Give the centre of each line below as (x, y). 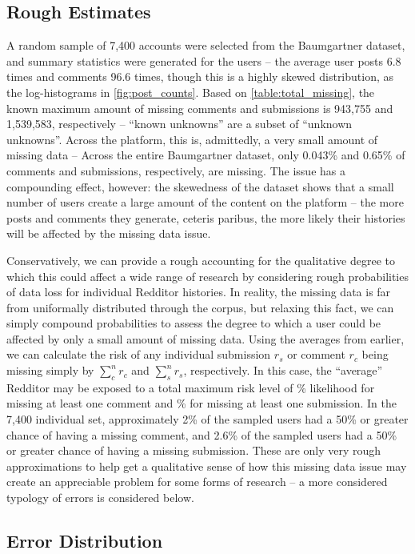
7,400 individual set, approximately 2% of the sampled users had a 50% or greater (207, 419)
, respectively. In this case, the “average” (283, 370)
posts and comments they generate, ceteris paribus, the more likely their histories (206, 217)
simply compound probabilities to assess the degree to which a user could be (194, 323)
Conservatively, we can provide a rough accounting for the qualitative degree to (201, 260)
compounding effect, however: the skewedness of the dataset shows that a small (200, 186)
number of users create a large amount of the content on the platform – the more (205, 202)
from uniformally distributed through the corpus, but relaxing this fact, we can (200, 307)
